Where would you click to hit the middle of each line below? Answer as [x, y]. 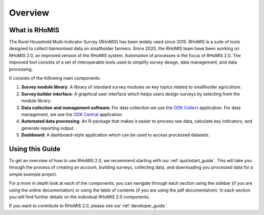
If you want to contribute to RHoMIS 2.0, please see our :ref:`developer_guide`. [88, 206]
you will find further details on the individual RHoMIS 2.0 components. [79, 197]
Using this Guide [35, 149]
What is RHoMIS [34, 30]
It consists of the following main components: [55, 78]
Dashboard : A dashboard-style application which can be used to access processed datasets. [115, 135]
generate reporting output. [48, 128]
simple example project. [33, 174]
